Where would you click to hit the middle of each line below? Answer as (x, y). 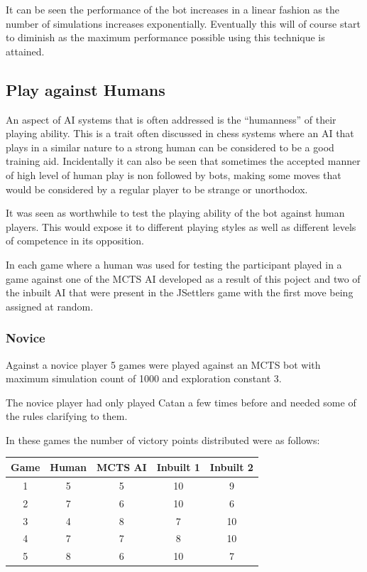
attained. (25, 51)
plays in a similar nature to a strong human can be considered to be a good (170, 147)
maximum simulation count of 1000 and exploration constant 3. (144, 378)
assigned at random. (50, 306)
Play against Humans (86, 89)
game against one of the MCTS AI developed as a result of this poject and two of (183, 278)
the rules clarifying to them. (67, 416)
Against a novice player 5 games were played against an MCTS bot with (163, 364)
